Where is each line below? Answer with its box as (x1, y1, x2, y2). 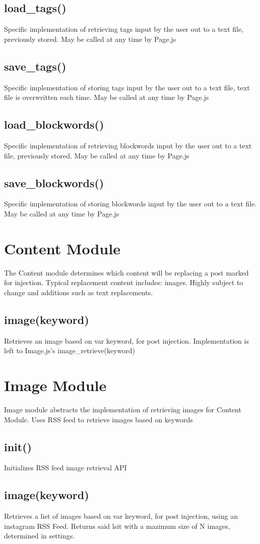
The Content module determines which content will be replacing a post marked (4, 267, 249, 278)
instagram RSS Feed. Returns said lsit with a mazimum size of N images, (4, 520, 230, 531)
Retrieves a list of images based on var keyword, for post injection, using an (4, 511, 238, 521)
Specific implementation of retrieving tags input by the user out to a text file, (4, 24, 244, 34)
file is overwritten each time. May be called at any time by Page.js (4, 92, 209, 102)
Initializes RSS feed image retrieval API (4, 462, 127, 473)
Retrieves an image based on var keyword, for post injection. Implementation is (4, 335, 249, 346)
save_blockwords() (4, 175, 104, 190)
